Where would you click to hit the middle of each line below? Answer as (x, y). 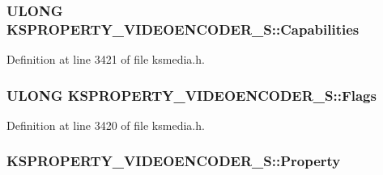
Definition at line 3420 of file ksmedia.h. (106, 125)
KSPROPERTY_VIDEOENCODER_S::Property (174, 161)
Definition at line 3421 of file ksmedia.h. (106, 59)
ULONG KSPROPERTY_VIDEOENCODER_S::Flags (191, 95)
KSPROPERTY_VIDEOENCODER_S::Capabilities (183, 29)
